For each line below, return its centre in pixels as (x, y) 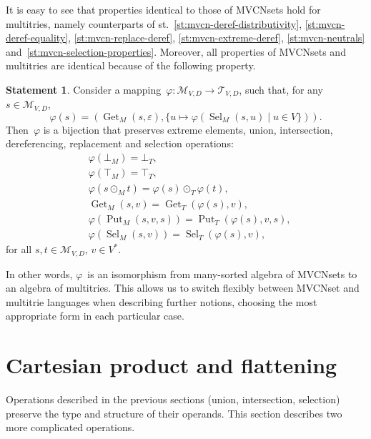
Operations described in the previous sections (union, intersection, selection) (173, 399)
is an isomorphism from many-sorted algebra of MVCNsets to (222, 273)
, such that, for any (281, 89)
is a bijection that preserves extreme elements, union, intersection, (188, 129)
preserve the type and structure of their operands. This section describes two (174, 413)
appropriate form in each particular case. (95, 316)
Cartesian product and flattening (172, 365)
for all (19, 249)
